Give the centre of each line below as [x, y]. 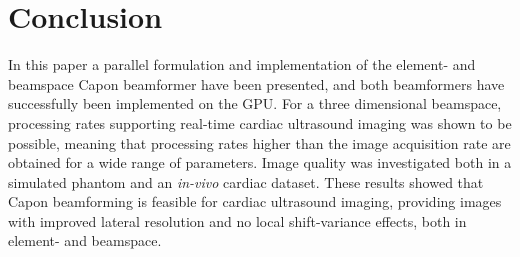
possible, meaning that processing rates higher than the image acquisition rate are [259, 142]
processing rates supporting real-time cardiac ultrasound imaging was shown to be [260, 122]
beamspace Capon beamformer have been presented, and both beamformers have [256, 83]
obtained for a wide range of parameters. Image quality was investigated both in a [260, 162]
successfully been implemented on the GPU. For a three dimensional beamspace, [255, 103]
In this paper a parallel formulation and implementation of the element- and [242, 64]
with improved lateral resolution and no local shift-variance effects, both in [237, 220]
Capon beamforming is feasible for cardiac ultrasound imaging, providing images [255, 201]
